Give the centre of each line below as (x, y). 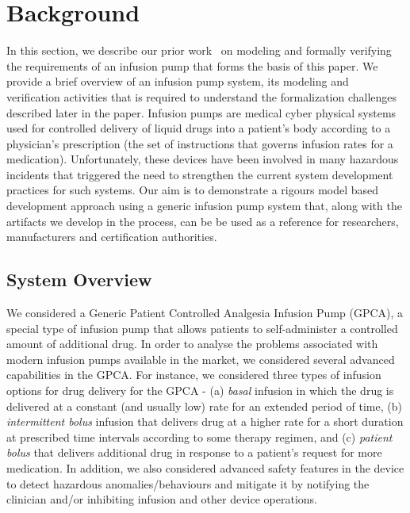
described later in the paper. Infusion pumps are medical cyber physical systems (201, 112)
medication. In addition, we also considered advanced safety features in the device (205, 467)
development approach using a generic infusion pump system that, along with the (204, 206)
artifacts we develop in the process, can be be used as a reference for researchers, (203, 221)
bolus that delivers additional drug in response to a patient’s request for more (194, 452)
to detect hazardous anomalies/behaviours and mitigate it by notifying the (188, 483)
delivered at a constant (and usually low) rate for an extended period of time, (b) (204, 406)
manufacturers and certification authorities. (112, 237)
